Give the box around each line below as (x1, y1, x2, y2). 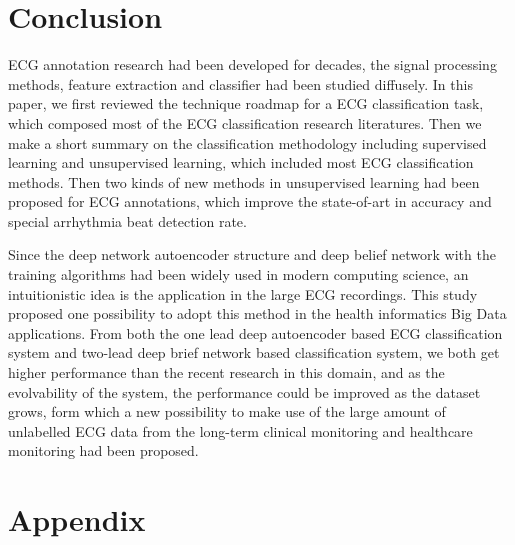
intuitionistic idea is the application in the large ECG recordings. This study (8, 283, 478, 304)
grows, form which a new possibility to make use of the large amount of (8, 401, 446, 422)
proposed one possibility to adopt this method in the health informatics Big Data (8, 303, 507, 324)
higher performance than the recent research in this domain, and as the (8, 362, 445, 383)
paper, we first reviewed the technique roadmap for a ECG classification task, (8, 93, 484, 114)
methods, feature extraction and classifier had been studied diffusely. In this (8, 73, 473, 94)
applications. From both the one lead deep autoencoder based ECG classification (8, 322, 503, 343)
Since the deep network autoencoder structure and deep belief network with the (8, 244, 496, 265)
